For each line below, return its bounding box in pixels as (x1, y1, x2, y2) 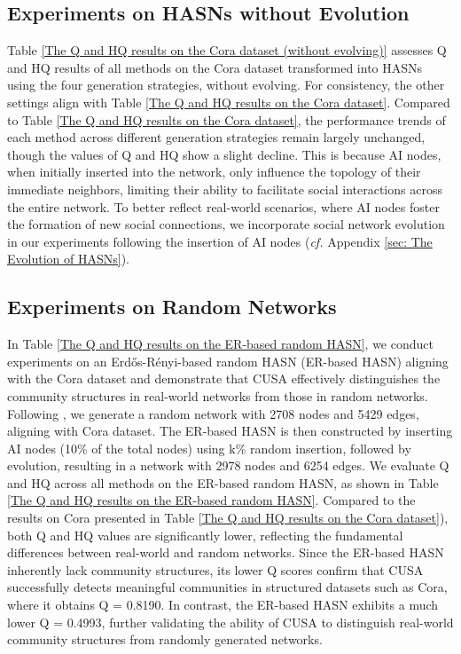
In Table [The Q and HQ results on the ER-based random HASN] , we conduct (7, 335, 434, 353)
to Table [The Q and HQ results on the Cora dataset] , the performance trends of (7, 110, 446, 129)
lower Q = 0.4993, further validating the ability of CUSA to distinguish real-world (7, 612, 454, 631)
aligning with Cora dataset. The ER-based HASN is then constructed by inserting (7, 422, 453, 440)
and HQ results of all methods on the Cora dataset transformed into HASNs (7, 58, 423, 76)
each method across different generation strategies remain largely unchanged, (7, 128, 426, 146)
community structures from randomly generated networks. (7, 630, 323, 649)
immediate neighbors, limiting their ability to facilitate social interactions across (7, 179, 442, 198)
